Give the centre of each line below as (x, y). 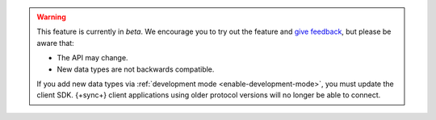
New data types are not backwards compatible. (136, 69)
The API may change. (92, 58)
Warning (51, 17)
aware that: (55, 43)
